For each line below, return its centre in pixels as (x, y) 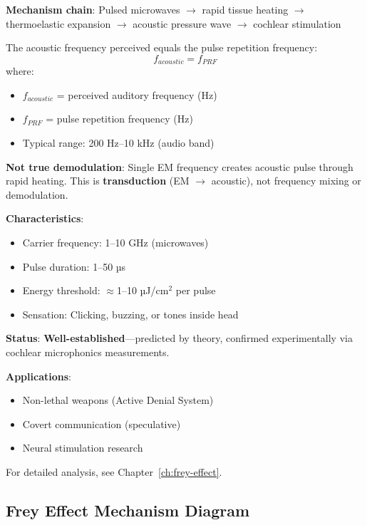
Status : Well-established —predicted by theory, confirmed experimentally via (179, 338)
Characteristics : (45, 218)
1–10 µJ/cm (143, 290)
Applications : (38, 376)
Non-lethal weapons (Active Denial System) (118, 400)
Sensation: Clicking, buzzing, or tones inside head (130, 314)
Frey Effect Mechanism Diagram (128, 510)
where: (20, 71)
